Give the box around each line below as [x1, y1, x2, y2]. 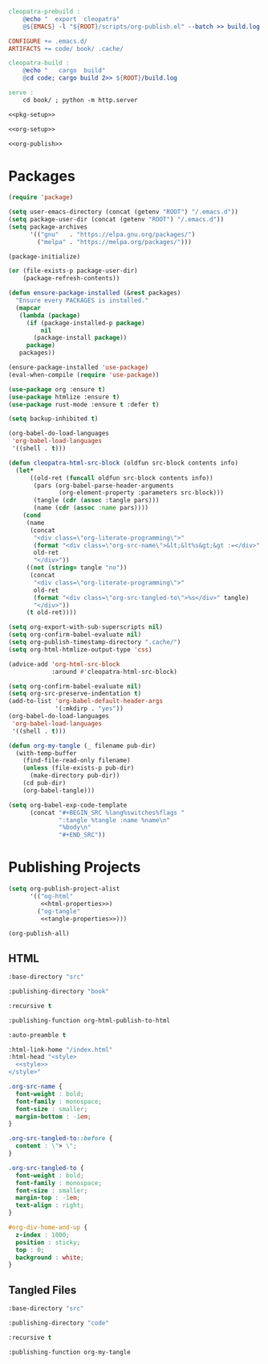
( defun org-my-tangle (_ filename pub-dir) [8, 742, 156, 750]
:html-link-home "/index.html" [8, 1045, 113, 1054]
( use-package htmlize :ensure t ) [8, 393, 120, 401]
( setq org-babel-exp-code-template [8, 801, 128, 809]
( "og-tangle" [37, 907, 81, 916]
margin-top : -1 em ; [15, 1194, 81, 1202]
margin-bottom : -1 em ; [15, 1112, 91, 1121]
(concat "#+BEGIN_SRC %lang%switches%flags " [29, 808, 185, 816]
